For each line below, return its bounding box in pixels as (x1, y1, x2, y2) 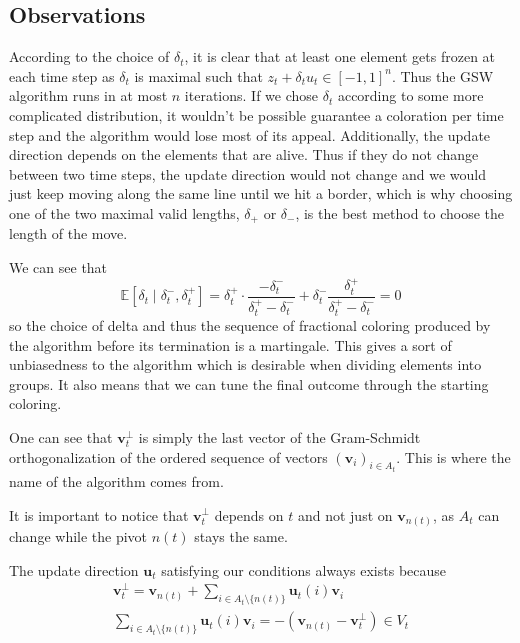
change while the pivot (9, 526, 148, 547)
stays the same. (194, 526, 288, 547)
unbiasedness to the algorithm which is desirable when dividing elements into (9, 354, 482, 375)
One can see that (9, 426, 113, 447)
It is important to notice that (9, 504, 189, 525)
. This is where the (396, 446, 511, 467)
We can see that (9, 257, 108, 277)
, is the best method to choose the (295, 202, 505, 223)
